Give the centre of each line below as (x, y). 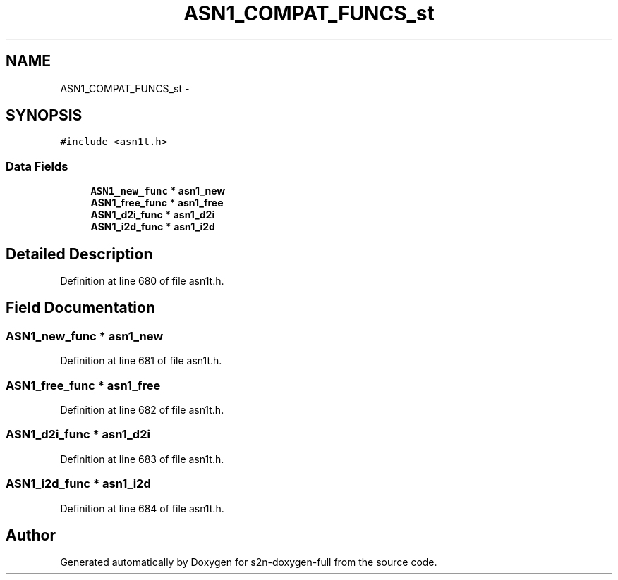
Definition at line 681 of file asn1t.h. (141, 361)
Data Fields (37, 166)
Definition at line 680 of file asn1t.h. (142, 281)
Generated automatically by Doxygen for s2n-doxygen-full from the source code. (249, 562)
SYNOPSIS (44, 116)
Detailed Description (79, 254)
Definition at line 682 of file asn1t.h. (142, 410)
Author (31, 535)
